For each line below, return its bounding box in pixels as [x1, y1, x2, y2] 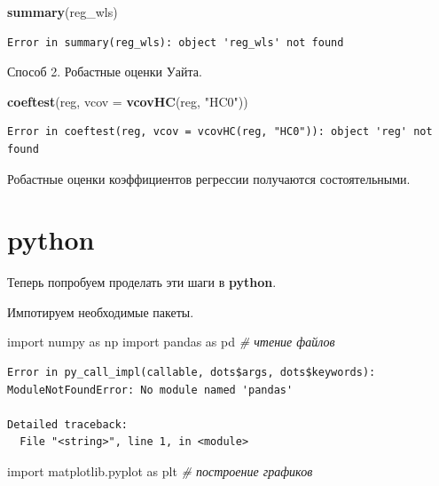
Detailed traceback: [7, 418, 129, 431]
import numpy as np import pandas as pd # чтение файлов [7, 332, 335, 351]
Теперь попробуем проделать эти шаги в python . [7, 273, 277, 291]
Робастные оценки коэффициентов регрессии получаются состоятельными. [7, 169, 411, 187]
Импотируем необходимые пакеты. [7, 302, 194, 321]
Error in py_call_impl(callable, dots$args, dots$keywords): [7, 366, 376, 379]
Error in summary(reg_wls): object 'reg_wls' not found [7, 36, 344, 49]
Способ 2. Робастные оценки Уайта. [7, 62, 202, 81]
